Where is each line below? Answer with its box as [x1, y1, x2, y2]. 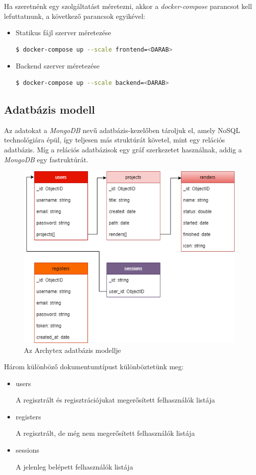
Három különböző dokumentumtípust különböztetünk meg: [4, 361, 184, 372]
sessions [15, 445, 39, 455]
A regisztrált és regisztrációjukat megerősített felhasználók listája [15, 395, 215, 405]
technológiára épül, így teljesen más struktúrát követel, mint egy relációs [4, 135, 225, 145]
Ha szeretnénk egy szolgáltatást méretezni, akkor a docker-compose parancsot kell [4, 1, 252, 11]
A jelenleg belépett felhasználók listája [15, 461, 133, 472]
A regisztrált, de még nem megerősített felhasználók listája [15, 428, 195, 438]
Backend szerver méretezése [15, 61, 100, 71]
